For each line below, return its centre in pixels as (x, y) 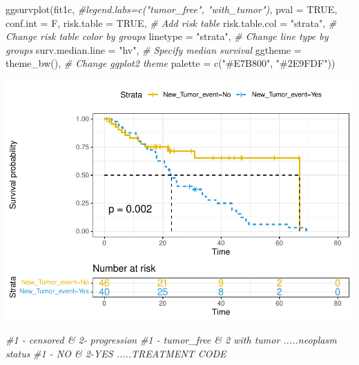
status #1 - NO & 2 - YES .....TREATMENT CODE (116, 354)
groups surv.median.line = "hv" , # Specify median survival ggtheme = (154, 49)
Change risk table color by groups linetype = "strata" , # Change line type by (167, 36)
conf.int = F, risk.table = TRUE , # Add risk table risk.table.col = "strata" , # (171, 22)
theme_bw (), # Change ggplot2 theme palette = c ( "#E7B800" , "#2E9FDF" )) (171, 63)
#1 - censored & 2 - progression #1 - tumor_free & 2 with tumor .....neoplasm (171, 340)
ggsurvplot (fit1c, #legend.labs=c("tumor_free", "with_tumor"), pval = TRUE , (172, 9)
